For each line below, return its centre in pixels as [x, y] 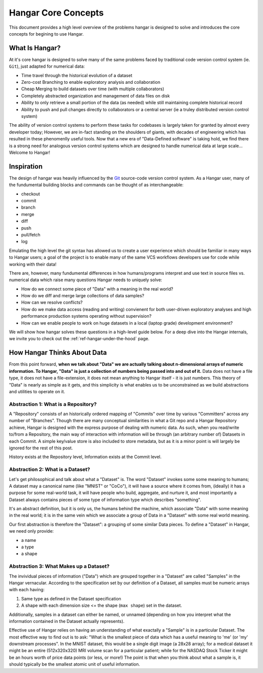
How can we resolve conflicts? [52, 303]
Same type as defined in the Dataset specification [71, 598]
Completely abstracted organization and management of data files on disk [95, 96]
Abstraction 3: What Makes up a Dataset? [59, 566]
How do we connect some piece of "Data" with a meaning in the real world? [97, 289]
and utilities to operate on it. [37, 391]
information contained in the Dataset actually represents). [67, 621]
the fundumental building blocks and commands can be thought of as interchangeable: [96, 185]
